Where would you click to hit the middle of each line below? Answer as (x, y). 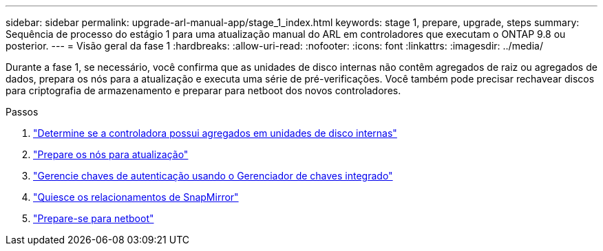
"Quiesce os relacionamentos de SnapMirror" (136, 197)
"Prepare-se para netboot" (94, 218)
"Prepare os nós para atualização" (111, 154)
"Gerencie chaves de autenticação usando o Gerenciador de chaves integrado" (213, 176)
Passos (22, 112)
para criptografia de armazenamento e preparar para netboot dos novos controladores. (203, 90)
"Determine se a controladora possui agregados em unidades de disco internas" (215, 133)
